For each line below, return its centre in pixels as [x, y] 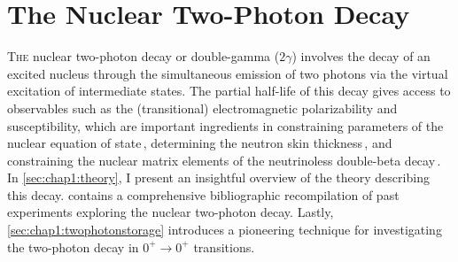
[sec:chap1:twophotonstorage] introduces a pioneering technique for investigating [225, 230]
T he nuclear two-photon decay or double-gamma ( [144, 56]
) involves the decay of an [361, 56]
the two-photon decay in [73, 247]
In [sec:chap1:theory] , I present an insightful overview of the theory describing [218, 177]
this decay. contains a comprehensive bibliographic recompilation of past [203, 194]
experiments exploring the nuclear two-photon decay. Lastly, [171, 212]
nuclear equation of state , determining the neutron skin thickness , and [200, 143]
